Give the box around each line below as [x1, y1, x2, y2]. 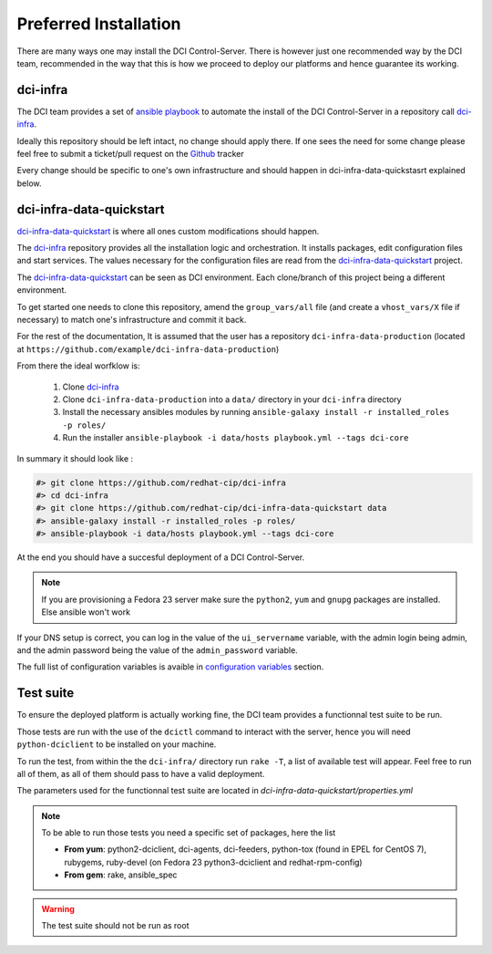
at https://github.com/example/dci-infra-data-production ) [16, 343, 280, 355]
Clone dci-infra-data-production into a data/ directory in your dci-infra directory [62, 394, 402, 405]
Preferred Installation [16, 14, 181, 34]
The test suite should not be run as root [41, 920, 190, 931]
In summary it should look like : [16, 452, 134, 464]
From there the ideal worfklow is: [16, 360, 140, 371]
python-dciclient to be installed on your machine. [16, 739, 217, 750]
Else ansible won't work [41, 607, 131, 617]
